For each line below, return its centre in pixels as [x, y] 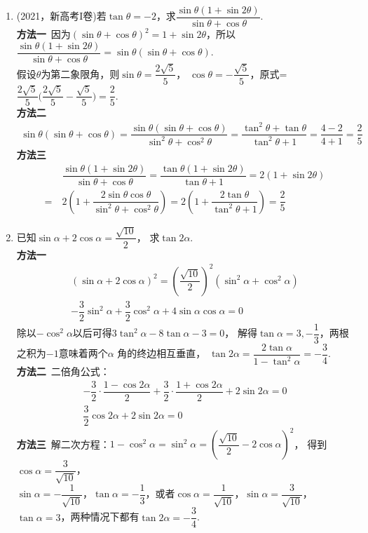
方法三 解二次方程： [63, 444]
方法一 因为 [43, 34]
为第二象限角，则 [80, 73]
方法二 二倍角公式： [63, 371]
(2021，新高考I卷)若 [61, 16]
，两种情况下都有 [100, 517]
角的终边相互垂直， [162, 353]
